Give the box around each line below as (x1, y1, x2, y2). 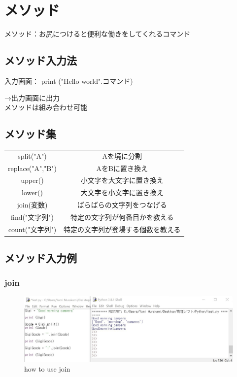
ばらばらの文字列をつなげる (77, 200, 167, 210)
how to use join (24, 364, 70, 374)
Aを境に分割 (102, 150, 142, 161)
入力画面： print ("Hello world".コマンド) (4, 75, 133, 86)
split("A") (18, 150, 47, 161)
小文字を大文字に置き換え (80, 175, 164, 185)
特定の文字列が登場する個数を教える (63, 224, 181, 234)
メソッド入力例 (4, 250, 77, 266)
